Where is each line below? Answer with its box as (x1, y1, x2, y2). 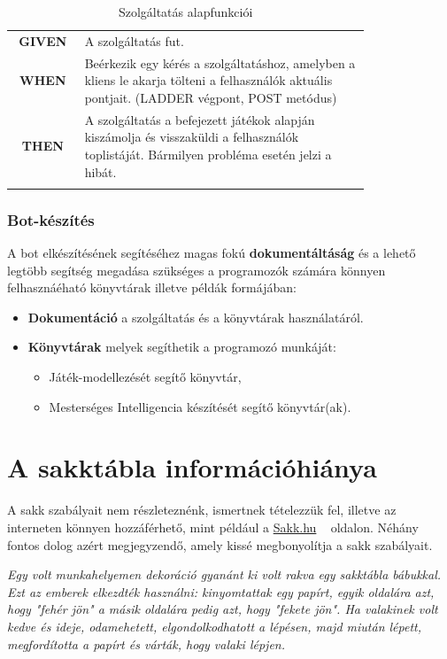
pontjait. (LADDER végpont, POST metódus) (84, 88, 337, 106)
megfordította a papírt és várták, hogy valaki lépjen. (7, 634, 286, 653)
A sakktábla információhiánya (7, 449, 377, 485)
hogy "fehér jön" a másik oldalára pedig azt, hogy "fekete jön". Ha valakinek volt (7, 600, 438, 618)
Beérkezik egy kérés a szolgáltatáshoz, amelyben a (84, 53, 356, 72)
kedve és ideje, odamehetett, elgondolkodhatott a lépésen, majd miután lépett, (7, 616, 422, 635)
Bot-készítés (7, 208, 95, 230)
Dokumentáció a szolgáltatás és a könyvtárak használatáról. (27, 307, 364, 326)
